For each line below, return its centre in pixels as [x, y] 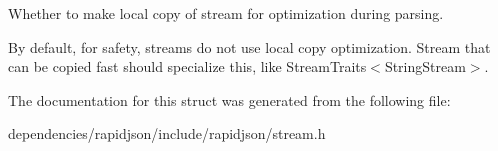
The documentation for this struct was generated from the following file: [229, 99]
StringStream [425, 66]
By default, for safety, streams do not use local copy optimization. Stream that [249, 46]
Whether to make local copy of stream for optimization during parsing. [226, 13]
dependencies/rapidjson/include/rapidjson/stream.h [167, 133]
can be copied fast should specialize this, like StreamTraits [187, 66]
